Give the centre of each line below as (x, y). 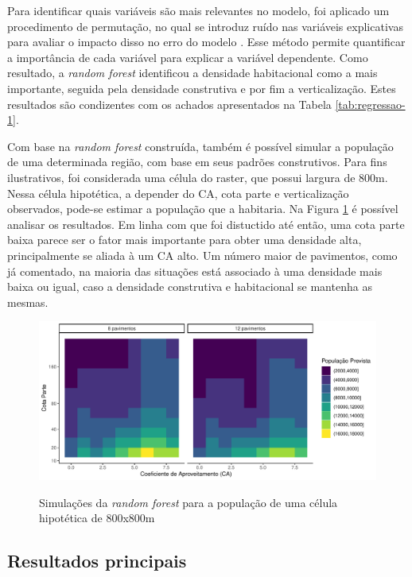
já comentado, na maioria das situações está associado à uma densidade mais (195, 271)
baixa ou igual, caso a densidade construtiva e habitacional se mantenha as (190, 287)
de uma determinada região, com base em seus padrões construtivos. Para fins (197, 162)
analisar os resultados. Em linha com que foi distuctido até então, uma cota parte (206, 224)
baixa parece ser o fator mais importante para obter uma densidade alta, (185, 240)
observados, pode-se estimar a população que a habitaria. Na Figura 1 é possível (203, 209)
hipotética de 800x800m (97, 518)
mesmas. (28, 302)
